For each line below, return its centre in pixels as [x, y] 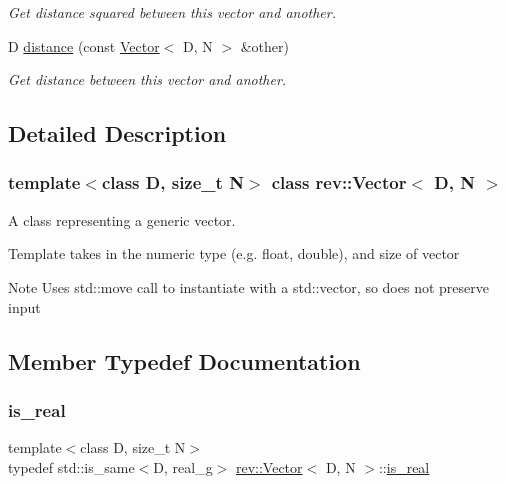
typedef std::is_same [71, 466]
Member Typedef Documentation [184, 360]
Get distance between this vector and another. [147, 79]
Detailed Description [117, 133]
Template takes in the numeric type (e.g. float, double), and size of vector [234, 253]
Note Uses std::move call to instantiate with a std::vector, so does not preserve [248, 286]
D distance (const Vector [84, 45]
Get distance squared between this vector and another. [172, 12]
